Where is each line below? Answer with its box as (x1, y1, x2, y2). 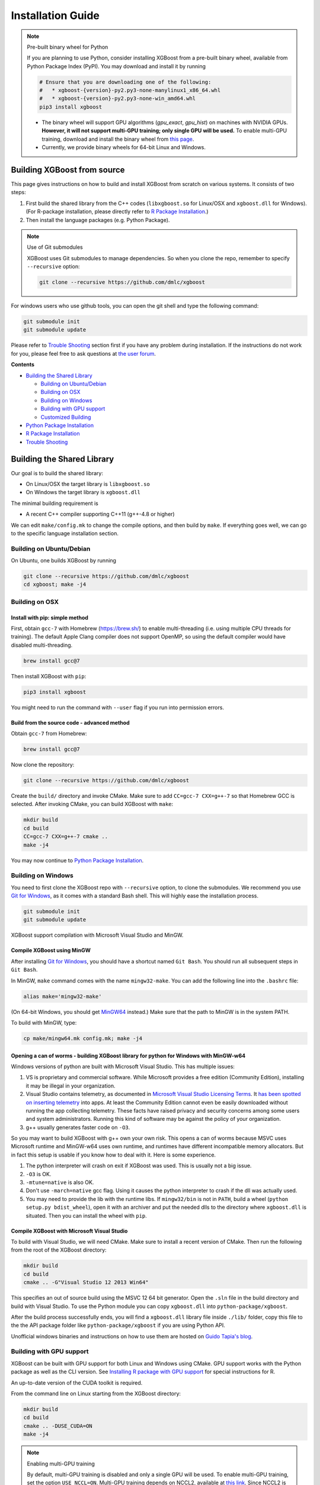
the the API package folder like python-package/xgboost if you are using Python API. (11, 1322, 225, 1329)
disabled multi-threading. (11, 642, 73, 649)
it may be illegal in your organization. (25, 1082, 116, 1089)
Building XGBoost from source (11, 165, 125, 175)
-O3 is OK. (25, 1170, 52, 1177)
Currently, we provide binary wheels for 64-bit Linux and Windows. (41, 144, 206, 151)
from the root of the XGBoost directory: (11, 1246, 107, 1253)
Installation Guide (11, 9, 100, 22)
